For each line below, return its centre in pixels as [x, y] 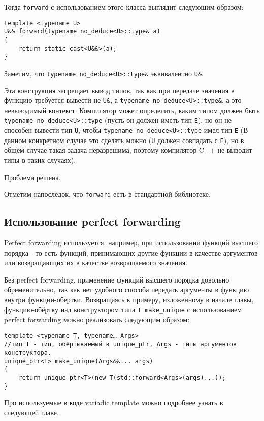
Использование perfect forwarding [92, 221]
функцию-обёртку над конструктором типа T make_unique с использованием [123, 309]
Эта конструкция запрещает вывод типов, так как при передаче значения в [119, 90]
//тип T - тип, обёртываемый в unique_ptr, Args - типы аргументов [121, 344]
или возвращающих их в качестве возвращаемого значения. [96, 262]
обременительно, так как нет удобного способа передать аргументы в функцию [127, 289]
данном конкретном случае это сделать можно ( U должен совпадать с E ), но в [124, 140]
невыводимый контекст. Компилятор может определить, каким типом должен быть [132, 110]
